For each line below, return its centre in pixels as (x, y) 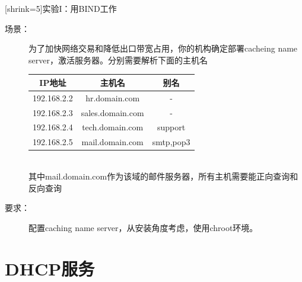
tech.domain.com (113, 127)
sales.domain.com (112, 112)
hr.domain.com (113, 97)
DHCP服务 (50, 268)
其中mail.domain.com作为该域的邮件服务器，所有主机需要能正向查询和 (163, 176)
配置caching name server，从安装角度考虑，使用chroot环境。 (143, 227)
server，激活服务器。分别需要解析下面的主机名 (118, 60)
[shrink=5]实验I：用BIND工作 (61, 8)
